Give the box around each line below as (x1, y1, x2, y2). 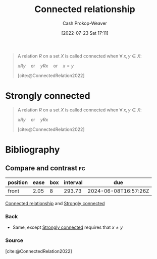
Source (5, 237, 24, 244)
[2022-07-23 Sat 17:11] (61, 30, 109, 36)
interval (64, 179, 83, 186)
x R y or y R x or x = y (17, 62, 74, 69)
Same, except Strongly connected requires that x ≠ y (12, 224, 123, 230)
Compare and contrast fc (5, 164, 85, 172)
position (8, 179, 28, 186)
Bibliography (5, 144, 60, 156)
